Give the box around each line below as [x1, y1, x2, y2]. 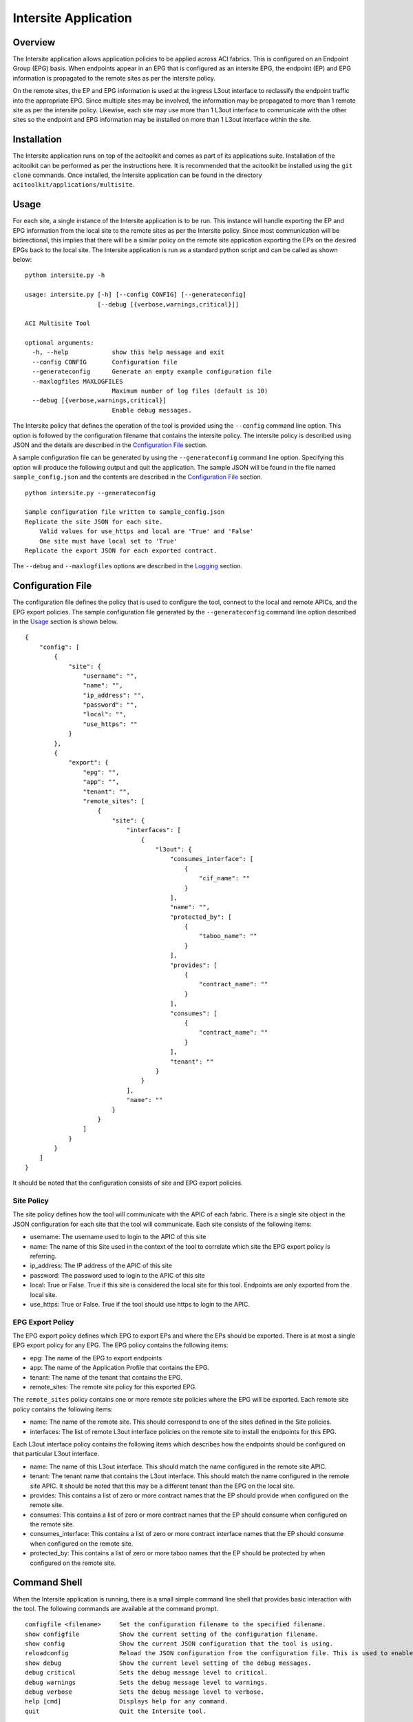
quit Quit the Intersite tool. [25, 1707, 206, 1715]
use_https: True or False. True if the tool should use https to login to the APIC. [30, 1300, 251, 1308]
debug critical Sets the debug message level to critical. [25, 1669, 268, 1677]
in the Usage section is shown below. [12, 617, 118, 625]
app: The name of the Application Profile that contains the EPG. [30, 1364, 210, 1372]
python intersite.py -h [25, 271, 105, 279]
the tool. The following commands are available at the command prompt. [12, 1604, 219, 1612]
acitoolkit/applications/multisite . [12, 180, 135, 189]
